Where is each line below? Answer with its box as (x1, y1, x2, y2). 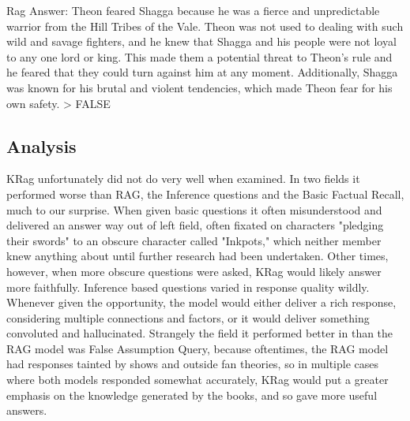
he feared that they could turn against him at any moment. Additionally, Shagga (6, 64, 398, 80)
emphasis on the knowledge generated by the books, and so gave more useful (6, 386, 378, 403)
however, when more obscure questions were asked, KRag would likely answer (6, 263, 382, 279)
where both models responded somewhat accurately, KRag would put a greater (6, 371, 389, 388)
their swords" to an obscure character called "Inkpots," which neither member (6, 232, 382, 248)
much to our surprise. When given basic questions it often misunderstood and (6, 201, 382, 218)
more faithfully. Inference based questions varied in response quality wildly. (6, 278, 370, 295)
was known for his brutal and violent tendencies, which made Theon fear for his (6, 79, 393, 95)
